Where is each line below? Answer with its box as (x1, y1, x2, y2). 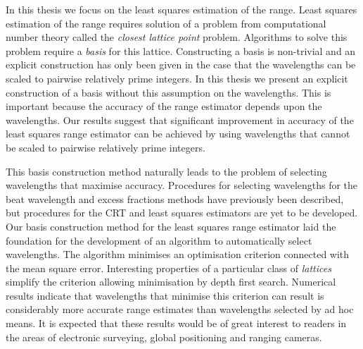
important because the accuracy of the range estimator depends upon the (6, 99, 322, 114)
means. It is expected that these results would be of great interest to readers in (6, 316, 347, 331)
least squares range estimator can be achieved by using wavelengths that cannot (6, 126, 350, 141)
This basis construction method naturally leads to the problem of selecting (6, 164, 327, 178)
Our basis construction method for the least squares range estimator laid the (6, 219, 336, 233)
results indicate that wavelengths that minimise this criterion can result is (6, 288, 324, 302)
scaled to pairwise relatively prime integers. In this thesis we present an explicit (6, 71, 348, 85)
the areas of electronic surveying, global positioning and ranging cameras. (6, 329, 322, 344)
